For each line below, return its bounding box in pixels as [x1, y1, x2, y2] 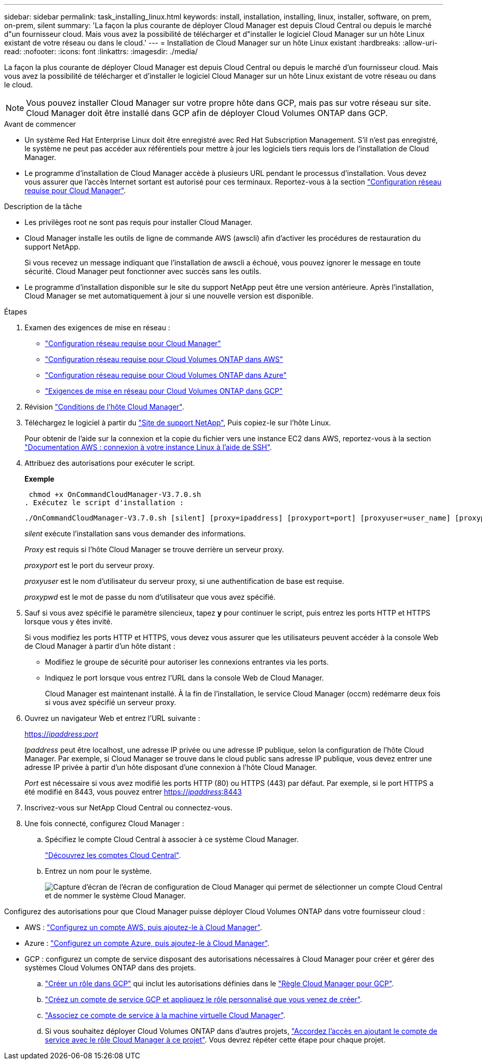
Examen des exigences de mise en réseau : [25, 323, 171, 332]
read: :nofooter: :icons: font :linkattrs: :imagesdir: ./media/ [4, 47, 198, 56]
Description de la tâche [4, 202, 82, 211]
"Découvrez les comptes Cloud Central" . [45, 851, 181, 859]
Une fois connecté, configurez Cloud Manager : [25, 819, 184, 828]
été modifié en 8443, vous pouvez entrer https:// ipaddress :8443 [25, 787, 242, 796]
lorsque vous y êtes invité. [25, 617, 113, 626]
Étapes [4, 307, 28, 316]
